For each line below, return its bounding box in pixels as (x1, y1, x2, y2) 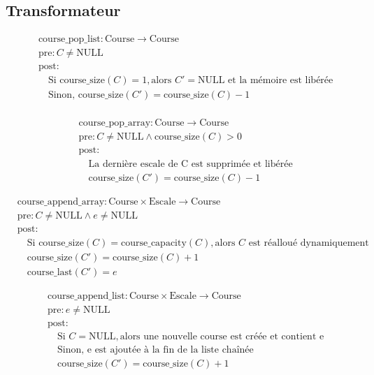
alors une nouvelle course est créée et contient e (120, 331, 324, 341)
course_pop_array (78, 118, 151, 128)
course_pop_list (38, 34, 101, 45)
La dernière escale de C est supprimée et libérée (88, 159, 293, 169)
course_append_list (47, 291, 125, 301)
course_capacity (121, 237, 187, 248)
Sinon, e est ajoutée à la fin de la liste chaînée (57, 344, 254, 355)
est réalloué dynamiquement (248, 237, 369, 248)
